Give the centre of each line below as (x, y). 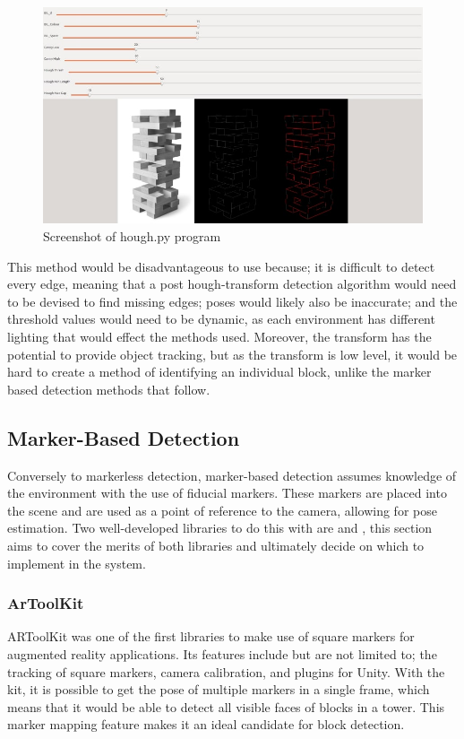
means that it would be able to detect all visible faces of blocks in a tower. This (226, 706)
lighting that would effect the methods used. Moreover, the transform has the (219, 336)
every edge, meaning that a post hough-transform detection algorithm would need (232, 284)
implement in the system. (77, 563)
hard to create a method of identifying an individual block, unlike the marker (219, 372)
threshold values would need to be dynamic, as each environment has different (221, 319)
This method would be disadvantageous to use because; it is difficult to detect (221, 266)
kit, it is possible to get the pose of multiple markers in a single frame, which (219, 689)
